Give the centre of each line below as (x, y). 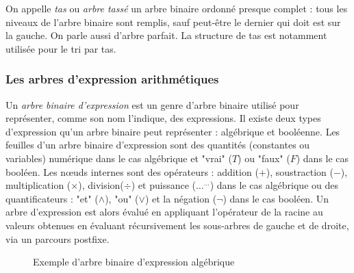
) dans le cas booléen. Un (276, 198)
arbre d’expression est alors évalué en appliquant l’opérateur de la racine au (164, 212)
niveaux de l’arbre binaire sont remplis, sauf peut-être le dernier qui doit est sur (173, 22)
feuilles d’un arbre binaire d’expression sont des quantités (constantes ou (158, 145)
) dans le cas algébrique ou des (274, 185)
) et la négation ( (181, 198)
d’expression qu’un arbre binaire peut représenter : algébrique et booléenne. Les (173, 131)
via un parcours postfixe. (58, 238)
